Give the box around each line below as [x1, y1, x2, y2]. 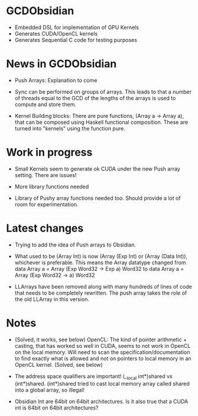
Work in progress [6, 146, 93, 159]
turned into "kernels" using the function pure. [14, 124, 125, 132]
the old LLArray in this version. [14, 295, 90, 303]
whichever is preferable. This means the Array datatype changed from [14, 259, 186, 266]
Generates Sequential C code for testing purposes [14, 36, 138, 43]
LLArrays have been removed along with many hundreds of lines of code [14, 283, 192, 290]
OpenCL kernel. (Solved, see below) [14, 361, 103, 368]
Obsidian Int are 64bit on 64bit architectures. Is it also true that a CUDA [14, 398, 189, 405]
